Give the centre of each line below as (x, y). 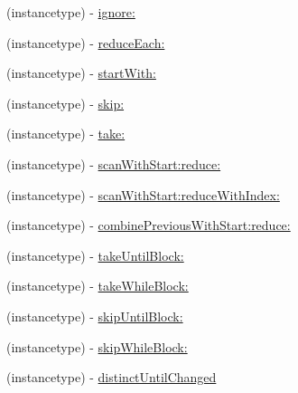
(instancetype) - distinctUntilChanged (112, 377)
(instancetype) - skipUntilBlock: (95, 316)
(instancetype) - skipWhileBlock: (97, 346)
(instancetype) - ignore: (71, 12)
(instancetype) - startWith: (81, 73)
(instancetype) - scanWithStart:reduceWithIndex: (143, 194)
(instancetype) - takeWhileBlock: (98, 286)
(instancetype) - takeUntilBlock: (95, 255)
